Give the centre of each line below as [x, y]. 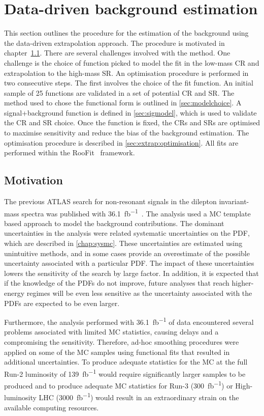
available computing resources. [52, 407]
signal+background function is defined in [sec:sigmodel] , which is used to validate [130, 112]
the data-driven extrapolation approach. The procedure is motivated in [114, 43]
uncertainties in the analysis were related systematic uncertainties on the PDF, [127, 233]
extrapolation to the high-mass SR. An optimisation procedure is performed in [126, 73]
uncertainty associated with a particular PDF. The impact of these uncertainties [129, 263]
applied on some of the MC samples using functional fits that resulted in [117, 352]
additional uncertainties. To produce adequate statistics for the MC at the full [126, 362]
